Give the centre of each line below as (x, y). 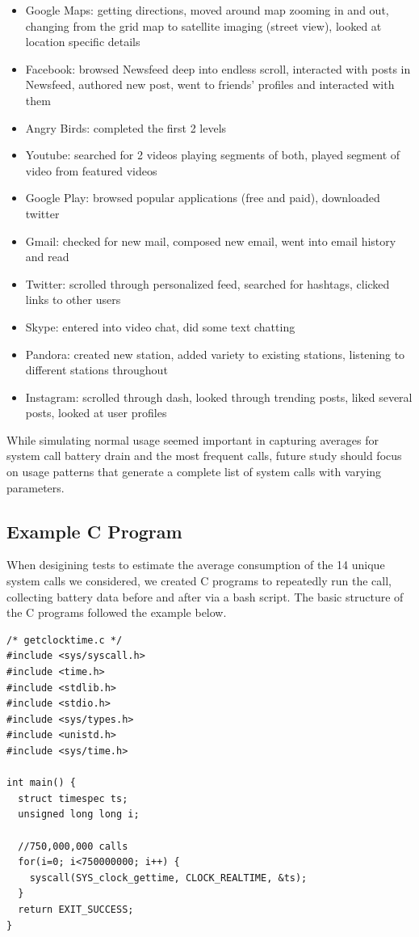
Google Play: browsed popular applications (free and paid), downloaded (203, 198)
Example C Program (94, 531)
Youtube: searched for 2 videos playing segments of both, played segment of (213, 155)
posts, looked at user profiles (96, 413)
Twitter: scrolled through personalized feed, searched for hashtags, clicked (207, 283)
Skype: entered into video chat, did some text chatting (160, 326)
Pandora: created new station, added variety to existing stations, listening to (215, 354)
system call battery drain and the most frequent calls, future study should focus (204, 456)
